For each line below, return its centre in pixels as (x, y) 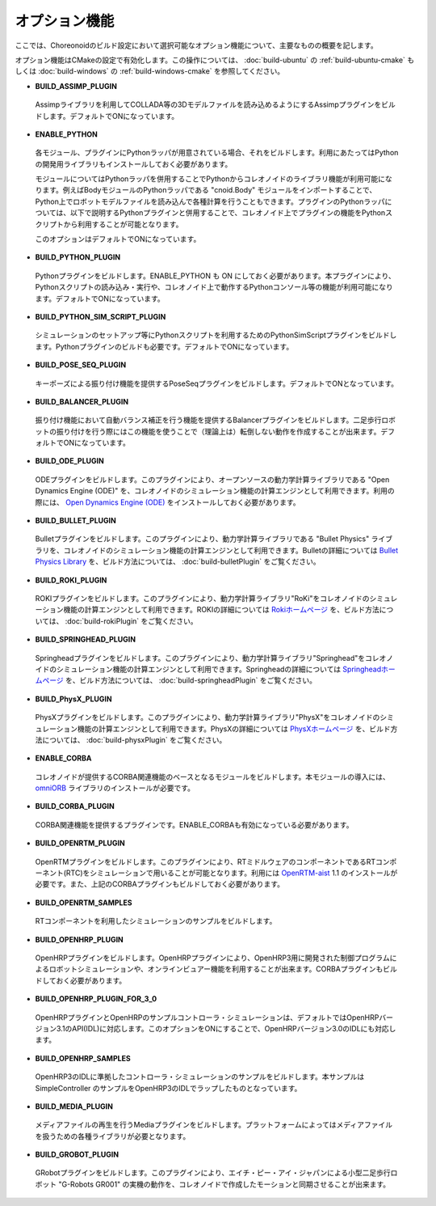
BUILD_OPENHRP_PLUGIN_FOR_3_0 (96, 999)
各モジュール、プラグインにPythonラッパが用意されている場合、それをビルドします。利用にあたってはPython (217, 153)
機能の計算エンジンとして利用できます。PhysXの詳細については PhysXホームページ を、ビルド (234, 729)
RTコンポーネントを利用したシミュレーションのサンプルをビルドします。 (156, 921)
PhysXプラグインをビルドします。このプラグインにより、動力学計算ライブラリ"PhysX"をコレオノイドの (208, 717)
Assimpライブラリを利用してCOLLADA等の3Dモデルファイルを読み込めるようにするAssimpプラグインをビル (215, 104)
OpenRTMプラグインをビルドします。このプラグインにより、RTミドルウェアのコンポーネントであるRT (205, 861)
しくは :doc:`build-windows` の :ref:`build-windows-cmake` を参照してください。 (150, 71)
